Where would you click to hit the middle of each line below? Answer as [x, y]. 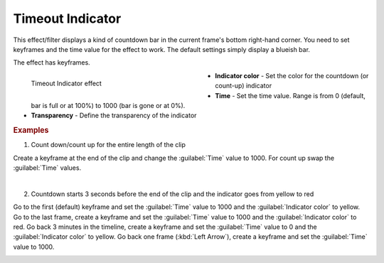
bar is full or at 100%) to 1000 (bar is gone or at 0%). [108, 105]
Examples [31, 130]
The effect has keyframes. [52, 63]
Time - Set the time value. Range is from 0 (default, [290, 95]
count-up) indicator [244, 86]
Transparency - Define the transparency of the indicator [114, 116]
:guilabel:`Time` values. [47, 168]
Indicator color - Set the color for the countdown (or [292, 75]
